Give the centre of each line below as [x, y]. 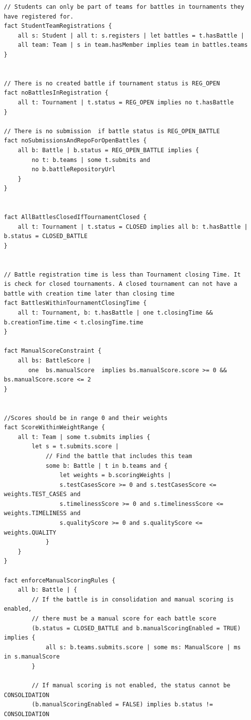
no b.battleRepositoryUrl [74, 170]
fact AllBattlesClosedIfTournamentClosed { [75, 217]
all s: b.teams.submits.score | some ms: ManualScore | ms [143, 647]
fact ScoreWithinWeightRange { [54, 428]
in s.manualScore [32, 657]
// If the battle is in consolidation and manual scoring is [133, 599]
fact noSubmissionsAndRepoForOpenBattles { [75, 141]
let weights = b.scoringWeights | [115, 475]
